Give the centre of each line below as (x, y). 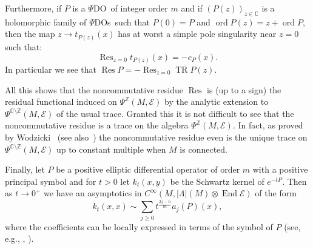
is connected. (204, 149)
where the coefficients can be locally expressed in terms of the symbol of (139, 226)
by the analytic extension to (217, 101)
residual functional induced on (61, 101)
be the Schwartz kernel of (217, 181)
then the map (30, 34)
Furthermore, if (33, 8)
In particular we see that (51, 69)
